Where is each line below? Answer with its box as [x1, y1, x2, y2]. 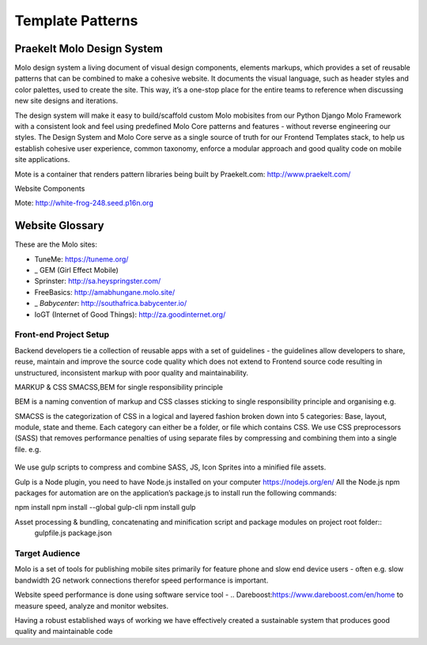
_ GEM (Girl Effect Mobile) [34, 266, 119, 275]
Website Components [14, 183, 85, 193]
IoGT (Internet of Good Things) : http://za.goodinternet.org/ [34, 309, 226, 319]
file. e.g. [14, 444, 41, 454]
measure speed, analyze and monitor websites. [14, 601, 169, 610]
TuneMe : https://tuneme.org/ [34, 254, 129, 264]
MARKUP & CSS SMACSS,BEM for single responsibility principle [14, 382, 223, 391]
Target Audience [14, 548, 81, 559]
